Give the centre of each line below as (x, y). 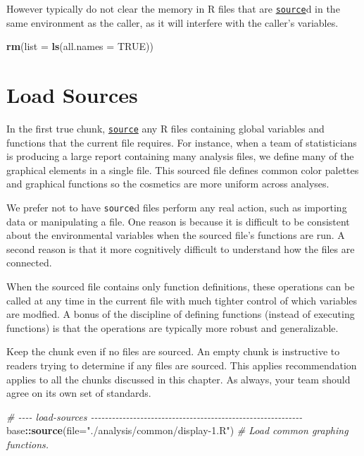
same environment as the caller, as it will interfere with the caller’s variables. (172, 22)
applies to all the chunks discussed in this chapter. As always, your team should (178, 379)
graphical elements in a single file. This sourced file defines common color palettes (183, 170)
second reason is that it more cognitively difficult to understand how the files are (181, 248)
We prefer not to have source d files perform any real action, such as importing (177, 207)
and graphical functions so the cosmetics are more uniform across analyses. (168, 184)
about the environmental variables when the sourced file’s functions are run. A (176, 235)
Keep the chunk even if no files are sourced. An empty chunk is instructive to (173, 351)
